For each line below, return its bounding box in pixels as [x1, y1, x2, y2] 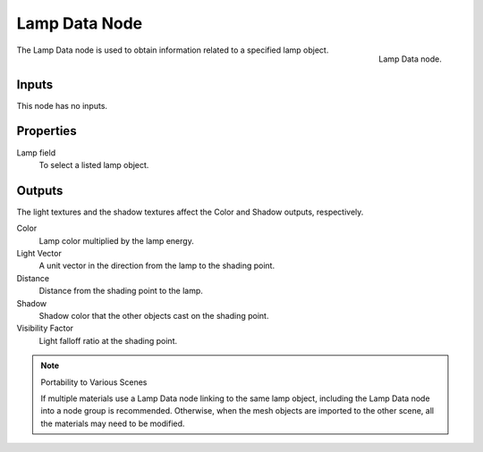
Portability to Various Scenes [40, 376, 148, 388]
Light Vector [16, 248, 62, 258]
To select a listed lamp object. [38, 159, 149, 170]
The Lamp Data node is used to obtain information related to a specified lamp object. [16, 45, 329, 55]
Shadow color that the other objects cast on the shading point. [38, 310, 269, 321]
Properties [16, 123, 77, 138]
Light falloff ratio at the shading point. [38, 335, 178, 346]
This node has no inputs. [16, 100, 107, 111]
